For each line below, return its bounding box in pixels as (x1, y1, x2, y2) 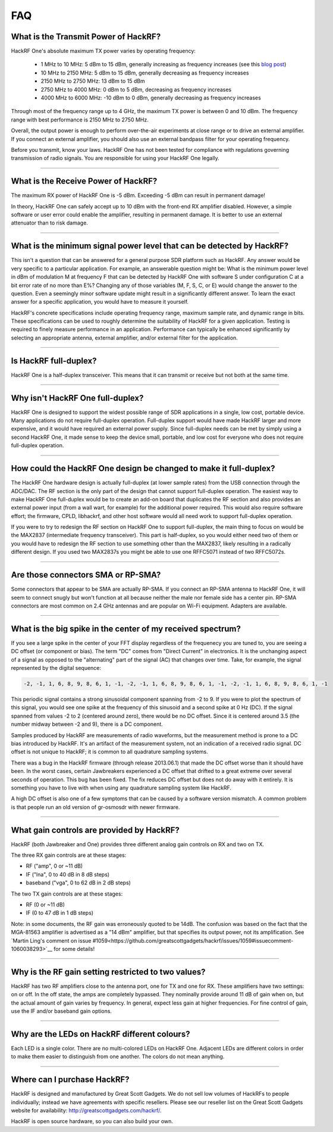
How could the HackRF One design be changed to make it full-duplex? (11, 463, 275, 473)
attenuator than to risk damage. (11, 219, 89, 226)
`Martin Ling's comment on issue (11, 937, 92, 944)
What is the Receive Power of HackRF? (11, 176, 158, 186)
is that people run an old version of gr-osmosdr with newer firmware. (11, 803, 180, 810)
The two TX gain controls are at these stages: (11, 890, 123, 897)
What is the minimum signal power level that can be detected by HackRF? (11, 241, 288, 251)
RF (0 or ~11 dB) (26, 901, 65, 908)
